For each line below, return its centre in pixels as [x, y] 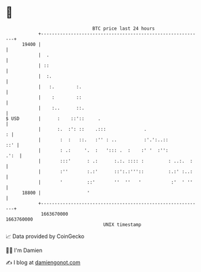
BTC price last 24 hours [124, 28]
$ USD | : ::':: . [53, 118]
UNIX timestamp [122, 224]
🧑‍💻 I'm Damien [24, 250]
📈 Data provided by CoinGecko [45, 236]
